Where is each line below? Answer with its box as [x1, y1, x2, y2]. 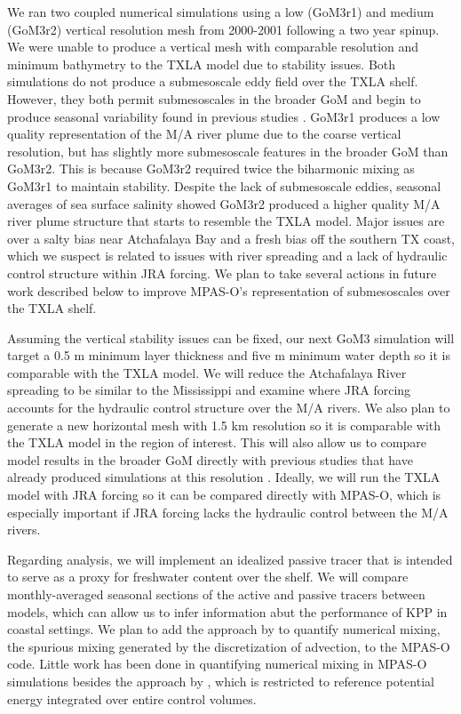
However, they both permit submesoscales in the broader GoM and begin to [7, 89, 421, 108]
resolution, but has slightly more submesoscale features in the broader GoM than [7, 141, 449, 160]
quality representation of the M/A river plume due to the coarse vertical [7, 124, 401, 143]
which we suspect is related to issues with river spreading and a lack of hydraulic [7, 246, 448, 265]
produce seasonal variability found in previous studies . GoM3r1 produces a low [7, 107, 441, 125]
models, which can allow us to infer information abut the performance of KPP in [7, 602, 448, 621]
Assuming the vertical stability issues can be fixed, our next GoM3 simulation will [7, 328, 455, 347]
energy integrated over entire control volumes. [7, 689, 257, 708]
